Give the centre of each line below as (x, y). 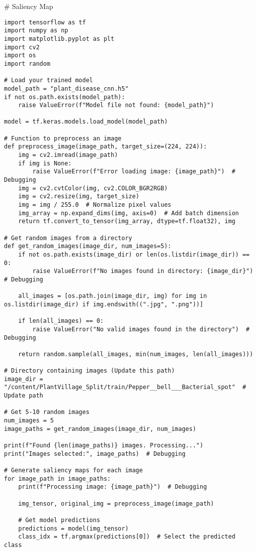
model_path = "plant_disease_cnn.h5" (66, 88)
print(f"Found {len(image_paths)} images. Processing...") (104, 446)
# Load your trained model (48, 80)
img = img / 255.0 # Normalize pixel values (95, 205)
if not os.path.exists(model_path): (65, 97)
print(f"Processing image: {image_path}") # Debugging (113, 487)
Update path (24, 396)
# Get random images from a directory (68, 238)
